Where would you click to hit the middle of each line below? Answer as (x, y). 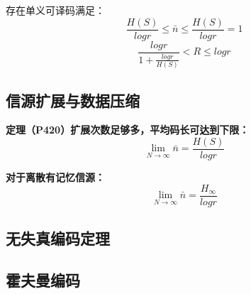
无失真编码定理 (58, 238)
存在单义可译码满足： (55, 10)
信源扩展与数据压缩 (73, 100)
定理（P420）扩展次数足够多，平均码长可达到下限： (128, 130)
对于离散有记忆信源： (55, 177)
